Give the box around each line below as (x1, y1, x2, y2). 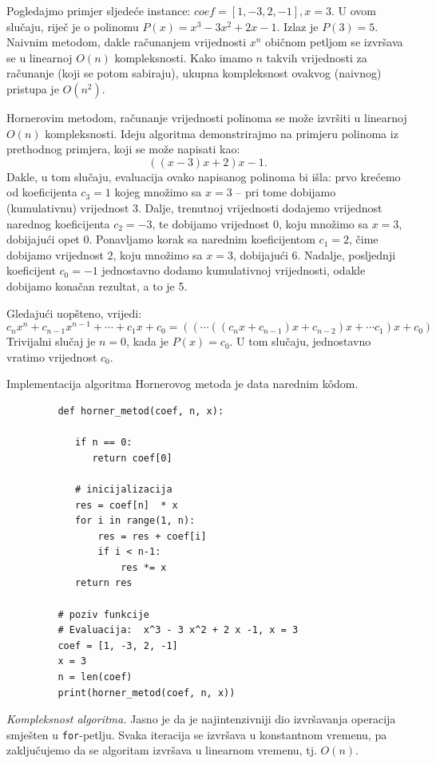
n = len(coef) (57, 671, 133, 683)
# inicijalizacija (74, 483, 172, 495)
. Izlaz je (276, 18, 319, 34)
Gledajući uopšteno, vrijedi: (6, 304, 142, 321)
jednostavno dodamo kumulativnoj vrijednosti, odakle (101, 262, 366, 279)
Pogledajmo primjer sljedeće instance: (6, 2, 191, 18)
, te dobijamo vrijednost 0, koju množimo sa (152, 215, 369, 232)
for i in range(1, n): (74, 515, 196, 527)
